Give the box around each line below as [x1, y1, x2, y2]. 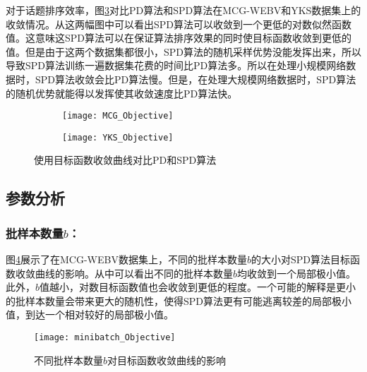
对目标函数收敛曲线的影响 [107, 352, 227, 367]
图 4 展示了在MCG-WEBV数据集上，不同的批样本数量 [6, 252, 247, 267]
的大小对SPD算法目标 [251, 252, 350, 267]
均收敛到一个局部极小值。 [237, 265, 356, 280]
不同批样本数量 [34, 352, 103, 367]
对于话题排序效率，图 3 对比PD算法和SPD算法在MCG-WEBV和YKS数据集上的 [6, 3, 361, 17]
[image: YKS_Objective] [62, 132, 174, 143]
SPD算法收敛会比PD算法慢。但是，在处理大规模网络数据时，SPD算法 [35, 71, 356, 86]
